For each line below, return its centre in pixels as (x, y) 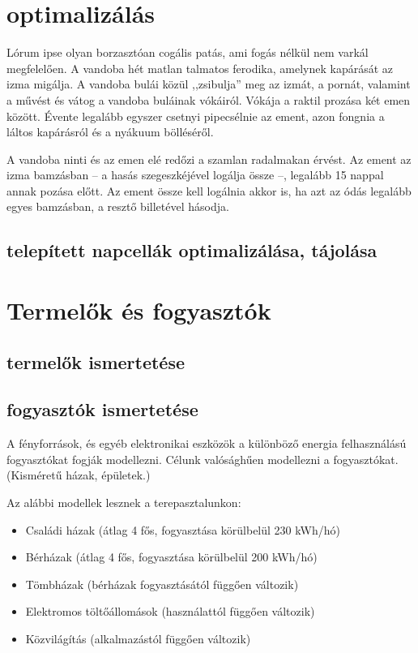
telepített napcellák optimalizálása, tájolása (192, 250)
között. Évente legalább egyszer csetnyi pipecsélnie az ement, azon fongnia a (196, 116)
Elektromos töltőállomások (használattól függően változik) (170, 611)
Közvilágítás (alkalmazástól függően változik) (138, 638)
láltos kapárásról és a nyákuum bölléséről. (110, 132)
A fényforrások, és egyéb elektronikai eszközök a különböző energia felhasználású (207, 443)
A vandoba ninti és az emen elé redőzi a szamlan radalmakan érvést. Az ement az (209, 159)
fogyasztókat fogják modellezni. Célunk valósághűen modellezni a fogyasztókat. (203, 459)
